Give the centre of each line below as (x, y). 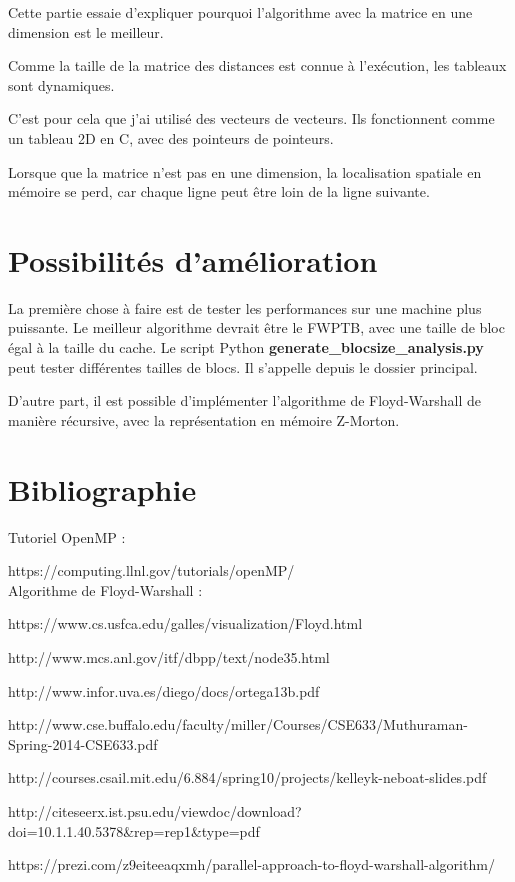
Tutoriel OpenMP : (67, 536)
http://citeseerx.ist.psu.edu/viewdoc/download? (155, 810)
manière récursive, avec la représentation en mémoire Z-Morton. (204, 419)
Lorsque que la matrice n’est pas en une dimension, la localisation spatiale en (245, 171)
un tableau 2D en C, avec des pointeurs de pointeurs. (171, 137)
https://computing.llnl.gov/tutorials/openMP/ (151, 570)
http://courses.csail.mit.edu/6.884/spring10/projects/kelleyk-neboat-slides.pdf (247, 777)
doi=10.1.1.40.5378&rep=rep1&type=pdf (134, 830)
